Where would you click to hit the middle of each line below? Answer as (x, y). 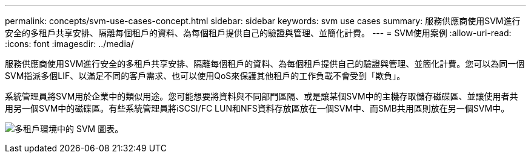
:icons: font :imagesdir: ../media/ (69, 44)
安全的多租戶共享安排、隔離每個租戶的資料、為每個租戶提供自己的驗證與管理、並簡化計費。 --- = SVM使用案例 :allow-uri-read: (258, 33)
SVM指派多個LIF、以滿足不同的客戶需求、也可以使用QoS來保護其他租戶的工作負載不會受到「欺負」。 (205, 76)
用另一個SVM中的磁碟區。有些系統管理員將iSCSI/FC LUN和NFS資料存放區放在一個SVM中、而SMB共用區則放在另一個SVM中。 (257, 108)
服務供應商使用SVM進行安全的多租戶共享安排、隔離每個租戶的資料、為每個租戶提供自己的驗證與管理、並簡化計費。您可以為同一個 (265, 64)
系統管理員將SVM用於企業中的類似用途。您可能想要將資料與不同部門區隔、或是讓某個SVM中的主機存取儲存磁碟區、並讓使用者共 (262, 96)
